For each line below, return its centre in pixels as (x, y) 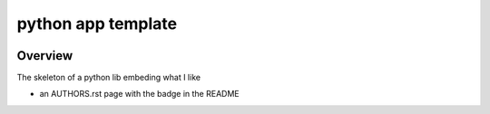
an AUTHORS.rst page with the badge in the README (139, 94)
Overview (45, 56)
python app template (97, 24)
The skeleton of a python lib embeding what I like (109, 78)
